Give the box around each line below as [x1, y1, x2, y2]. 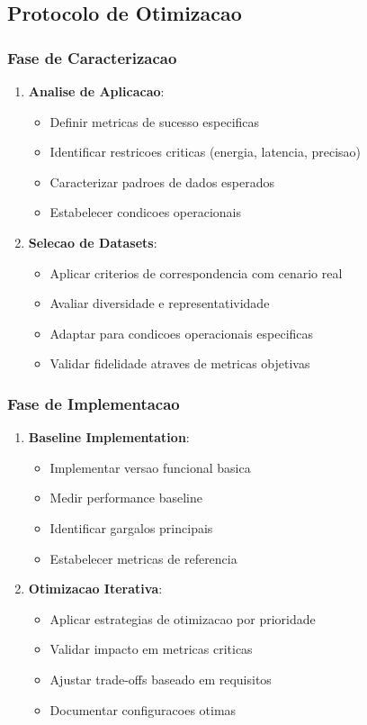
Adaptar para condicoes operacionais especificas [49, 323, 314, 342]
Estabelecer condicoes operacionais [49, 203, 242, 222]
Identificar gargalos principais [49, 518, 213, 537]
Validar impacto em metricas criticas [49, 639, 253, 658]
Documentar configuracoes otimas [49, 700, 237, 719]
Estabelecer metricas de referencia [49, 548, 237, 567]
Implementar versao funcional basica [49, 458, 251, 476]
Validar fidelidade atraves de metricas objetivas [49, 354, 310, 373]
